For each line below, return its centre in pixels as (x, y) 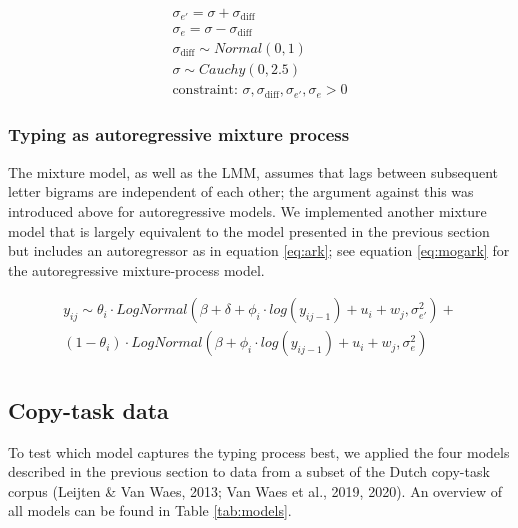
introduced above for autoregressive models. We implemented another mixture (247, 210)
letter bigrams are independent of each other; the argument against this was (241, 191)
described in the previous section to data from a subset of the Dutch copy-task (249, 471)
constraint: (205, 90)
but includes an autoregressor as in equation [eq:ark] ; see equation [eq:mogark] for (259, 250)
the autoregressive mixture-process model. (136, 269)
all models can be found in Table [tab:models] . (150, 510)
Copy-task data (88, 409)
